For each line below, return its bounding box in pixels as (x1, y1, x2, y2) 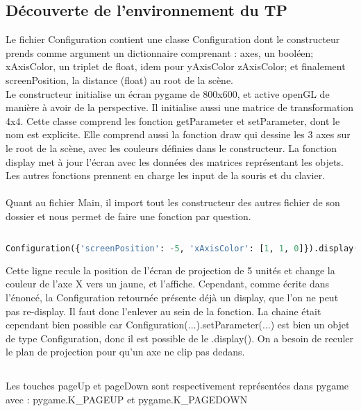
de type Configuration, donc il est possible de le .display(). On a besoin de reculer (6, 330, 354, 345)
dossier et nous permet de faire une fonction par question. (6, 208, 251, 223)
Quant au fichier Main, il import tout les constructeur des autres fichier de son (6, 195, 340, 210)
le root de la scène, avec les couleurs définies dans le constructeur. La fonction (6, 140, 337, 155)
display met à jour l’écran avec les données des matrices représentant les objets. (6, 154, 344, 169)
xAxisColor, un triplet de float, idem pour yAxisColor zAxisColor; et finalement (6, 59, 346, 74)
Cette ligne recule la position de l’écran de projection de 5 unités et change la (6, 262, 335, 277)
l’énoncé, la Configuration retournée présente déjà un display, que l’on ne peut (6, 290, 339, 304)
